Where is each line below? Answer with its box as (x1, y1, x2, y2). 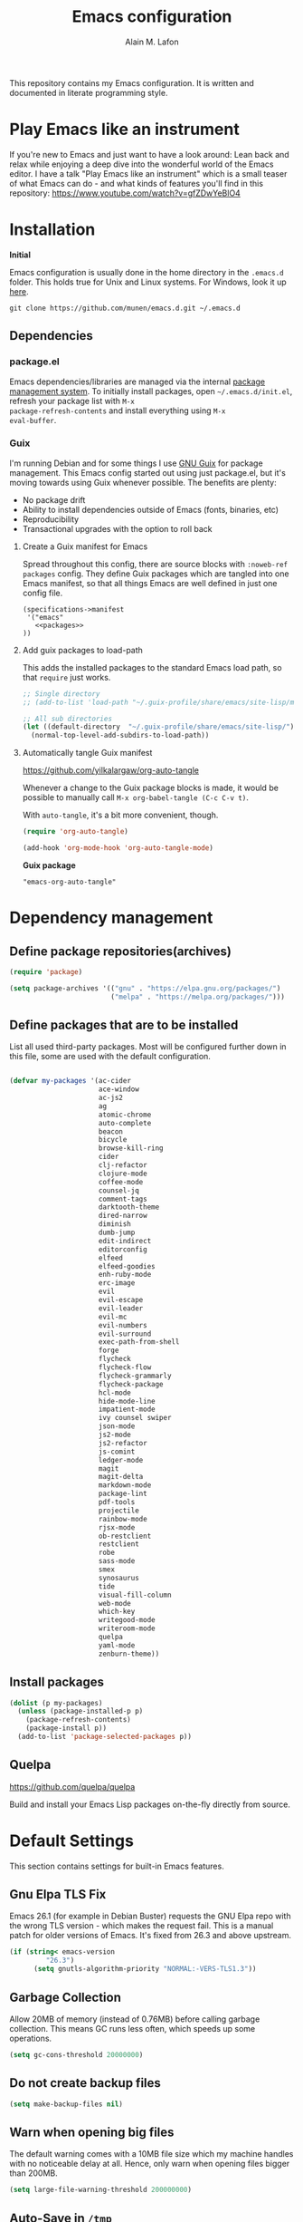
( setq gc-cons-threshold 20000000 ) (9, 2050, 144, 2059)
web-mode (98, 1599, 131, 1608)
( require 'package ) (9, 967, 83, 976)
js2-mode (98, 1430, 131, 1440)
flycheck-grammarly (98, 1371, 172, 1380)
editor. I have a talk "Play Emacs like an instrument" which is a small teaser (9, 168, 288, 179)
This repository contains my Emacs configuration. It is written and (9, 77, 255, 88)
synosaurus (98, 1573, 140, 1582)
